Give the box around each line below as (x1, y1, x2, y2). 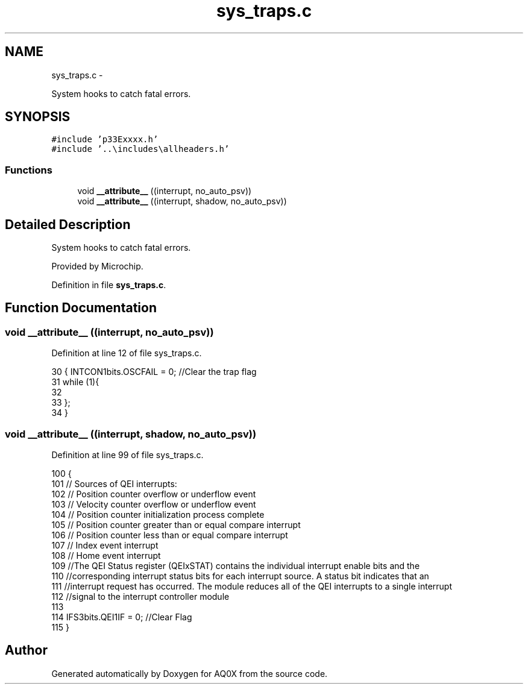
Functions (5, 163, 52, 176)
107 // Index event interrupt (51, 540, 159, 550)
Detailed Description (5, 216, 131, 232)
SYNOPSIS (5, 109, 71, 125)
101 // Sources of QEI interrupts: (51, 479, 177, 489)
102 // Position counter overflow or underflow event (51, 489, 256, 499)
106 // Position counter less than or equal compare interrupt (51, 530, 288, 540)
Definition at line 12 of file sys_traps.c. (51, 348, 202, 359)
